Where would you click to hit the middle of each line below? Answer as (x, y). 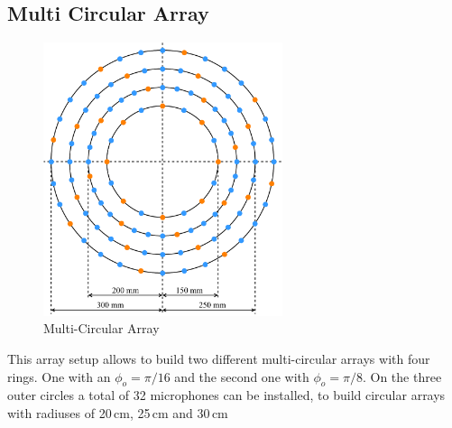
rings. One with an (59, 376)
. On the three (402, 376)
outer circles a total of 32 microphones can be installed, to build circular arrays (226, 395)
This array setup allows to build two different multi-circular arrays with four (219, 359)
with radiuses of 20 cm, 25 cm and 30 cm (118, 413)
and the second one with (242, 376)
